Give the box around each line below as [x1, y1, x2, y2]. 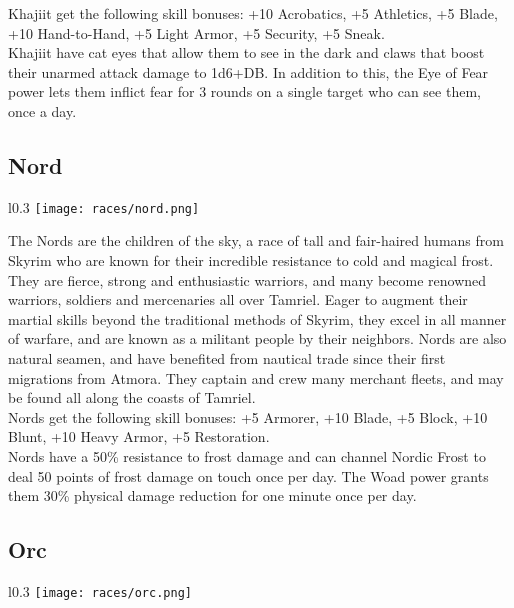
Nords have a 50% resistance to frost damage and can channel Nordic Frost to [8, 445, 486, 466]
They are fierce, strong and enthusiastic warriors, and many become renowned [8, 269, 487, 290]
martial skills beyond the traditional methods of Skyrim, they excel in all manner [8, 308, 507, 329]
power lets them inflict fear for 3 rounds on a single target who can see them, [8, 81, 481, 102]
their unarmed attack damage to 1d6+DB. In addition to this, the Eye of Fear [8, 61, 489, 82]
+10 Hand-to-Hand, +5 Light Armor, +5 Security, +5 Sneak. [8, 22, 385, 43]
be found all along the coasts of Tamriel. [8, 387, 256, 408]
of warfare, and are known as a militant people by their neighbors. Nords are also [8, 328, 507, 349]
